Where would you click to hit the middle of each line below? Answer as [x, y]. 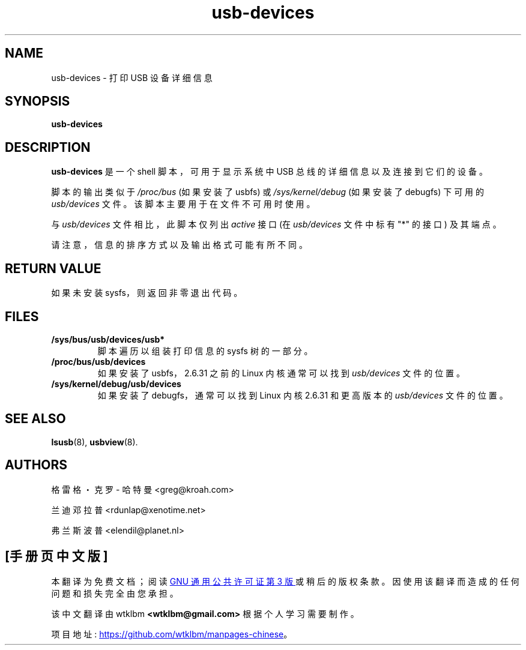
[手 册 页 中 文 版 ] [56, 556]
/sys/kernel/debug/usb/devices [116, 384]
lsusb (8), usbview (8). [95, 442]
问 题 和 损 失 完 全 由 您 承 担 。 [115, 593]
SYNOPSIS [38, 101]
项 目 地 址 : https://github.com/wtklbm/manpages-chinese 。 [172, 634]
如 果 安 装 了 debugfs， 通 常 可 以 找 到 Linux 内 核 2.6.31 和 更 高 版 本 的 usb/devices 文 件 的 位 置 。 [303, 395]
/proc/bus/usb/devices [98, 361]
